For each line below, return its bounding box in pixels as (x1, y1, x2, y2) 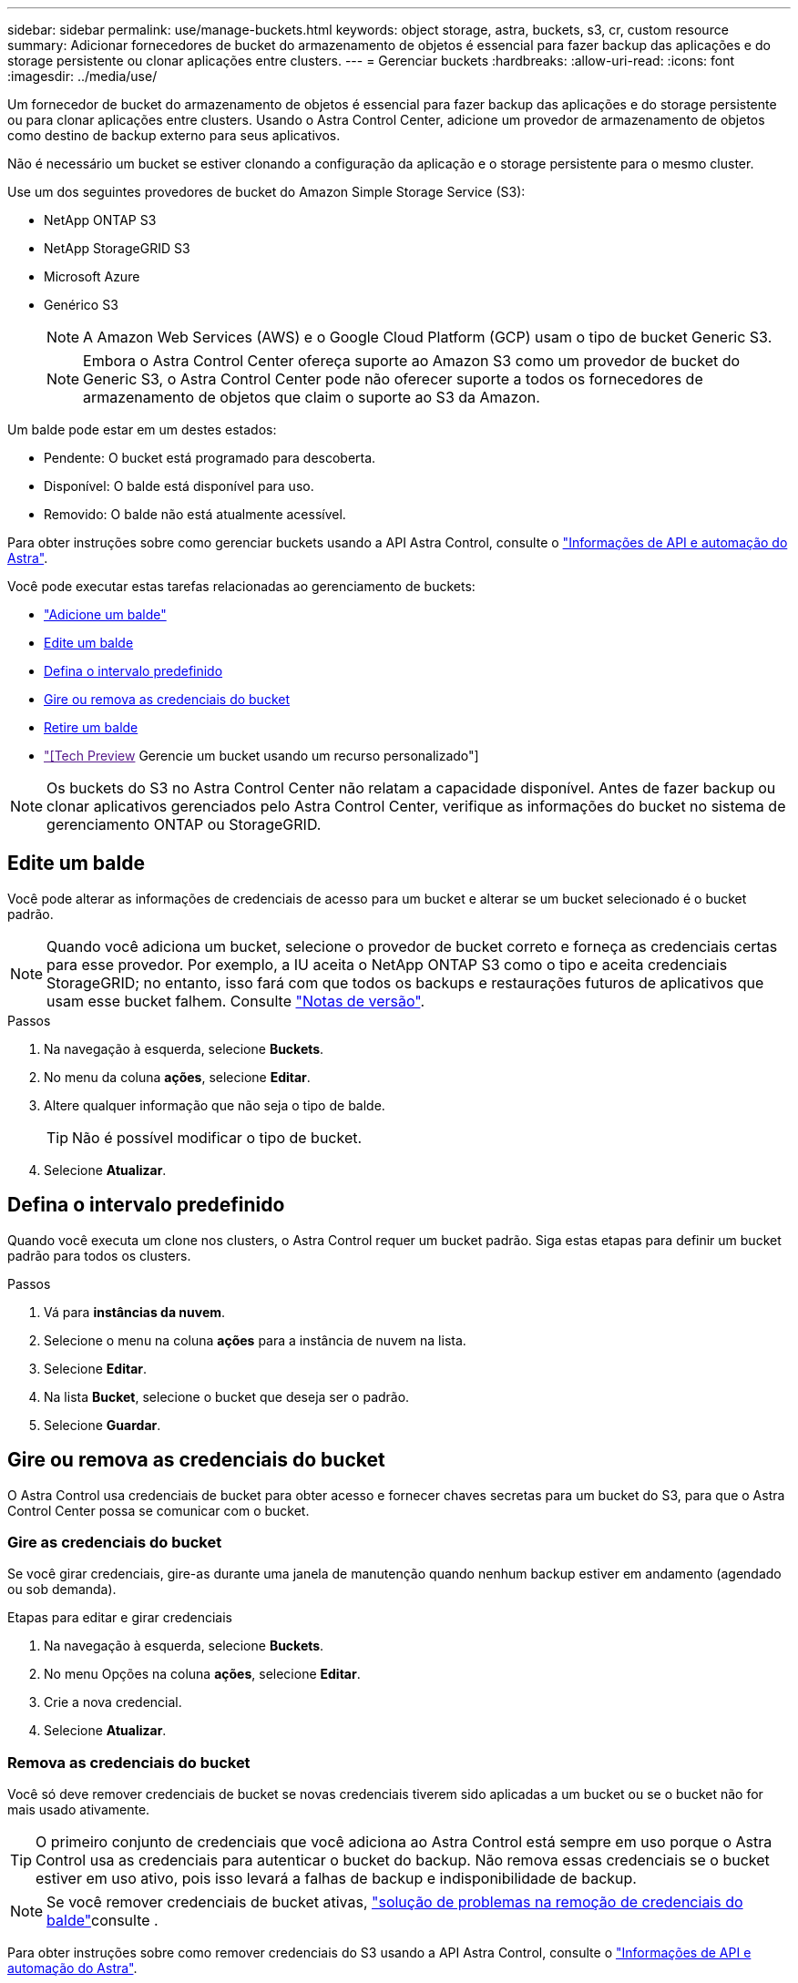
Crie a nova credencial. (44, 1694, 182, 1711)
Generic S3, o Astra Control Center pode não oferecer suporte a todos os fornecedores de (83, 370, 703, 388)
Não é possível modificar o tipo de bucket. (72, 1128, 363, 1147)
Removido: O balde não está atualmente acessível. (44, 506, 346, 522)
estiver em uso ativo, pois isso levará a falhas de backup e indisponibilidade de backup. (36, 1869, 637, 1888)
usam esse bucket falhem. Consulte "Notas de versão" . (46, 991, 425, 1010)
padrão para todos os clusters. (7, 1247, 191, 1263)
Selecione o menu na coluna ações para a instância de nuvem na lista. (44, 1332, 466, 1348)
